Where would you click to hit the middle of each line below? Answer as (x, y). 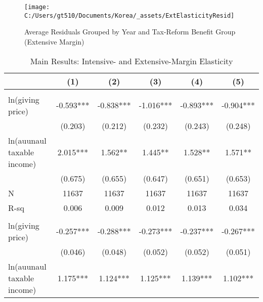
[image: (37, 7)
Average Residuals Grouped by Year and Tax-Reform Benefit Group (130, 32)
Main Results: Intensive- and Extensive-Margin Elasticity (131, 61)
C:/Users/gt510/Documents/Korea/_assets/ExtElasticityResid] (129, 15)
